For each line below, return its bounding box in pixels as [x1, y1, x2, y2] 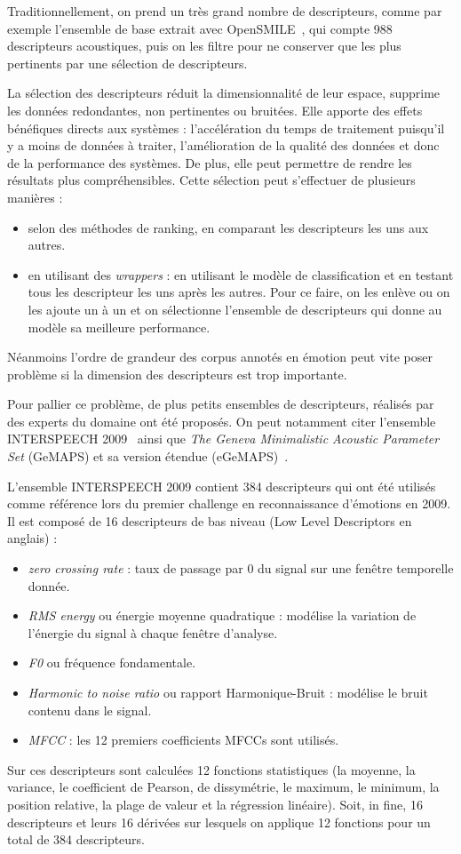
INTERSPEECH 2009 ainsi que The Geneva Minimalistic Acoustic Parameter [7, 429, 440, 448]
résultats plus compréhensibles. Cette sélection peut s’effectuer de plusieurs [7, 171, 416, 189]
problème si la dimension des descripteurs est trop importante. [7, 364, 347, 383]
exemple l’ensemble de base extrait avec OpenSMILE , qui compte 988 [7, 19, 393, 37]
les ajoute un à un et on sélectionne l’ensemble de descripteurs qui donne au [28, 299, 442, 318]
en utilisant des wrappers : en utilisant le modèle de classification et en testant [28, 265, 454, 283]
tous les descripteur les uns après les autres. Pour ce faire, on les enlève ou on [28, 283, 450, 301]
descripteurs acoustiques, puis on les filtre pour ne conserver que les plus [7, 36, 401, 55]
